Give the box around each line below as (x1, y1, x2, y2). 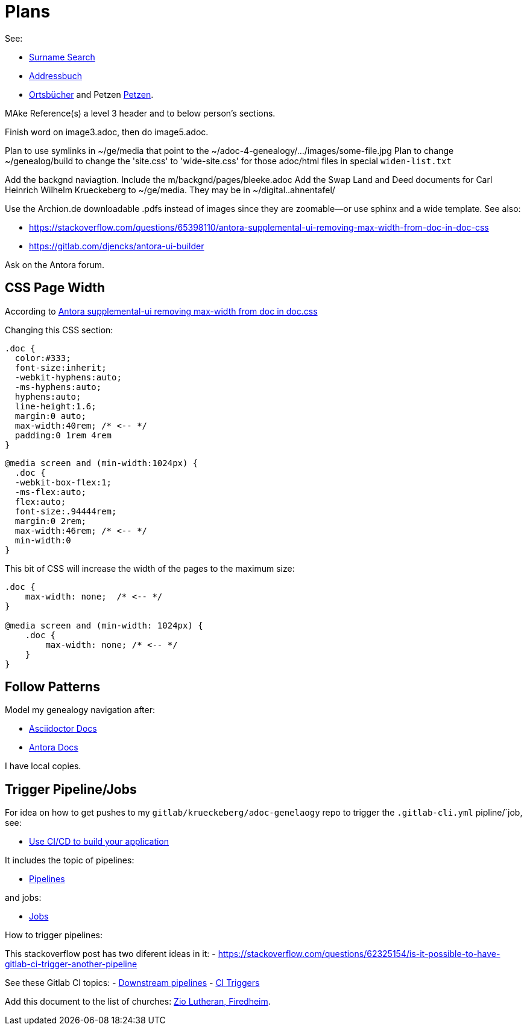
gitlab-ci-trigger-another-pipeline (5, 959, 137, 970)
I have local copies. (5, 761, 81, 772)
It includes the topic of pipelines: (5, 855, 134, 866)
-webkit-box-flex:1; (14, 477, 112, 487)
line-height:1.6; (14, 401, 96, 411)
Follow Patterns (5, 679, 100, 695)
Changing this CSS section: (5, 324, 113, 335)
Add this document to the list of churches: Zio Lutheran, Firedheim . (5, 996, 271, 1007)
